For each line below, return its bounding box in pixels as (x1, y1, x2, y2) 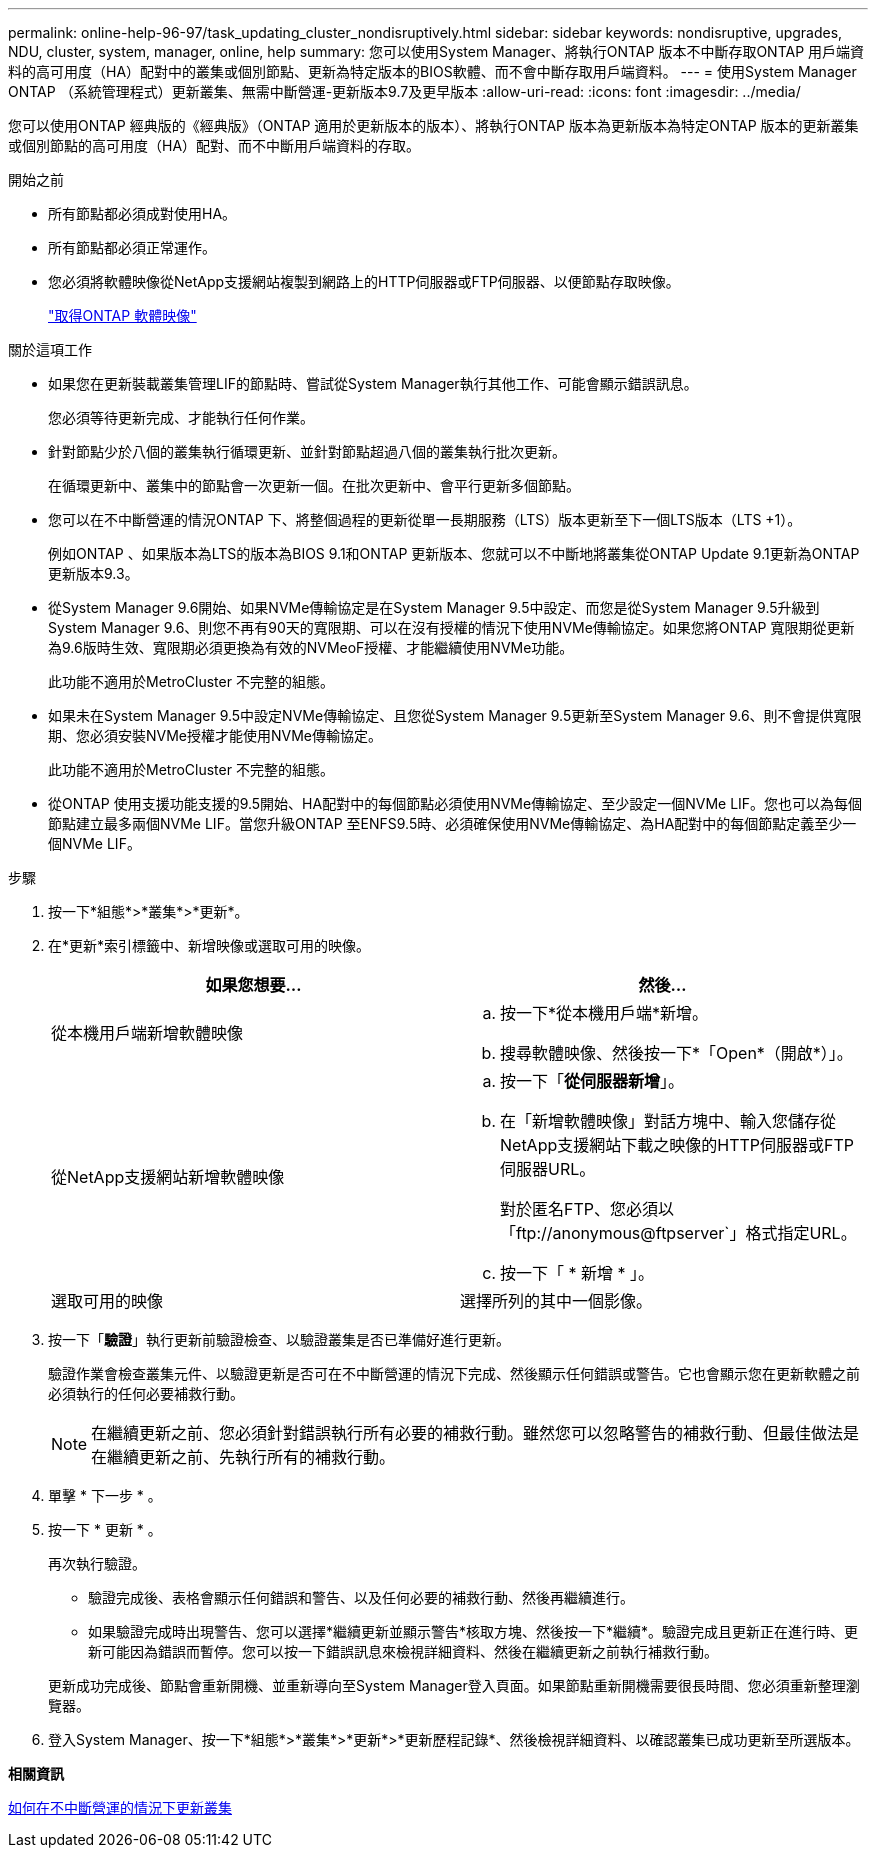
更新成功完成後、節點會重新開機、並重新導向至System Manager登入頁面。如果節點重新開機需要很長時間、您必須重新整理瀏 (48, 1677, 860, 1694)
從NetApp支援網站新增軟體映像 (51, 1167, 285, 1187)
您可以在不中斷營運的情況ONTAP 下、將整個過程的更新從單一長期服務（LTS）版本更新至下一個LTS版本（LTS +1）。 (48, 511, 802, 528)
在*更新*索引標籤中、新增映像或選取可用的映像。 (48, 937, 371, 954)
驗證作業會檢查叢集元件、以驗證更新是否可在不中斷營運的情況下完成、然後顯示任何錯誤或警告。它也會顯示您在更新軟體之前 (48, 1365, 860, 1382)
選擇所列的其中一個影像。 (460, 1291, 653, 1311)
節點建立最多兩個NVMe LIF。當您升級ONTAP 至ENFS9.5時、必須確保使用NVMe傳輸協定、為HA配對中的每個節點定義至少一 (48, 815, 857, 832)
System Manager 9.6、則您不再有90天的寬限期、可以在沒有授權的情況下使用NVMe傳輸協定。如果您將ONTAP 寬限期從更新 (48, 619, 855, 636)
